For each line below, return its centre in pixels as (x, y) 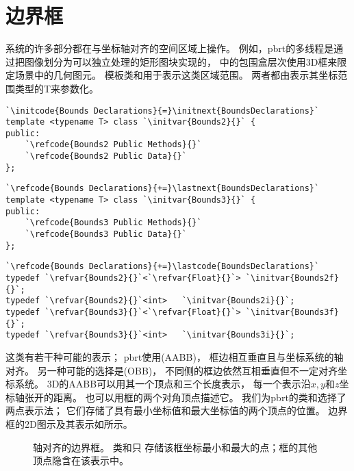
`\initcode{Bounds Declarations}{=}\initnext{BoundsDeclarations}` (163, 111)
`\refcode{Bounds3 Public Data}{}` (106, 234)
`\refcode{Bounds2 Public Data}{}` (106, 156)
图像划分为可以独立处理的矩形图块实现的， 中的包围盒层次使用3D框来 (181, 61)
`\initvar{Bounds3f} (292, 312)
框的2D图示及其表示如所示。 (69, 423)
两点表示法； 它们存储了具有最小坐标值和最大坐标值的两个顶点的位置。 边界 (177, 410)
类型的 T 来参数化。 (57, 88)
